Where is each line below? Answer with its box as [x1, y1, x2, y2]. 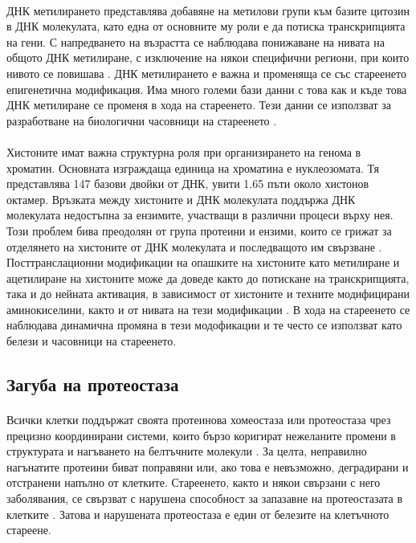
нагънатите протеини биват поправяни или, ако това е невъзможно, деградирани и [6, 458, 409, 475]
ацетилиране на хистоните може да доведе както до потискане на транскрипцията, [6, 269, 410, 286]
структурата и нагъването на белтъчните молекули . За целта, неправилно [6, 443, 367, 459]
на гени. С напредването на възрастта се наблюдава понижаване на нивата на [6, 33, 385, 50]
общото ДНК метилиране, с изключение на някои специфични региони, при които [6, 49, 410, 66]
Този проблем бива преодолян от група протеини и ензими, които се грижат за [6, 222, 392, 239]
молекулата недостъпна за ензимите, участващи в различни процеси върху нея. [6, 206, 394, 223]
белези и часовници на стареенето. [6, 333, 177, 349]
